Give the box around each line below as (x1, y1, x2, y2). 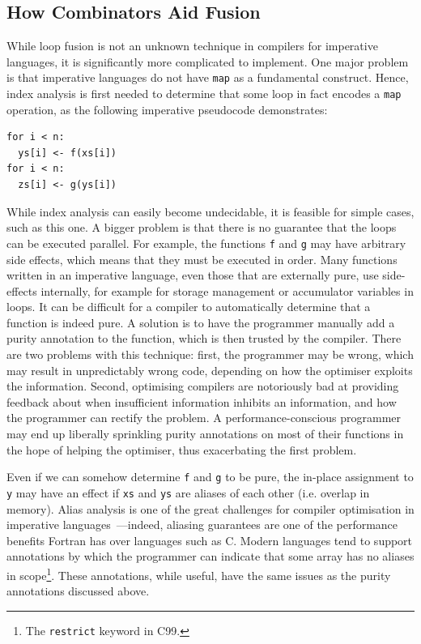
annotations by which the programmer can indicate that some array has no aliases (6, 548, 415, 565)
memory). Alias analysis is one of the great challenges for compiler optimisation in (6, 500, 415, 517)
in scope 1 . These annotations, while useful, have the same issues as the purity (6, 564, 391, 583)
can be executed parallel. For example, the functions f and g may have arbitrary (6, 234, 406, 251)
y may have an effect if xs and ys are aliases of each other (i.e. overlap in (6, 484, 370, 501)
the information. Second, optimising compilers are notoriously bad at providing (6, 377, 399, 395)
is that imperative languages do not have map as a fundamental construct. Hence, (6, 69, 409, 86)
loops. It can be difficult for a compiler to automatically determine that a (6, 298, 371, 315)
